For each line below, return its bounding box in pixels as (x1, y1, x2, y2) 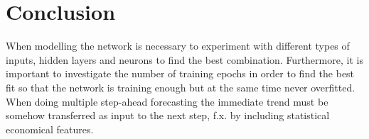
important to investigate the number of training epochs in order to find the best (6, 66, 355, 81)
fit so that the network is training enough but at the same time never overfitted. (6, 79, 355, 94)
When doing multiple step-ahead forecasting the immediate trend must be (6, 94, 328, 109)
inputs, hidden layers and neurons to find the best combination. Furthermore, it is (6, 52, 363, 67)
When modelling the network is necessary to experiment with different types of (6, 38, 350, 53)
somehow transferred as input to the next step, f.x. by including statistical (6, 108, 330, 123)
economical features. (6, 121, 94, 136)
